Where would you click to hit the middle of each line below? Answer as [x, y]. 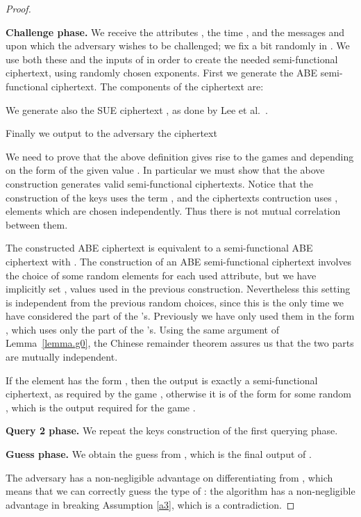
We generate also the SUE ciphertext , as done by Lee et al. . [137, 109]
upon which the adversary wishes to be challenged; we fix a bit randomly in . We [178, 46]
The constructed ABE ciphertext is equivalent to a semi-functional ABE [159, 248]
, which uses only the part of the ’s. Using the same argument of [142, 329]
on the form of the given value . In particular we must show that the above [165, 170]
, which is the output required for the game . [101, 407]
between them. [37, 224]
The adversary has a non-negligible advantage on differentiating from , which [169, 477]
